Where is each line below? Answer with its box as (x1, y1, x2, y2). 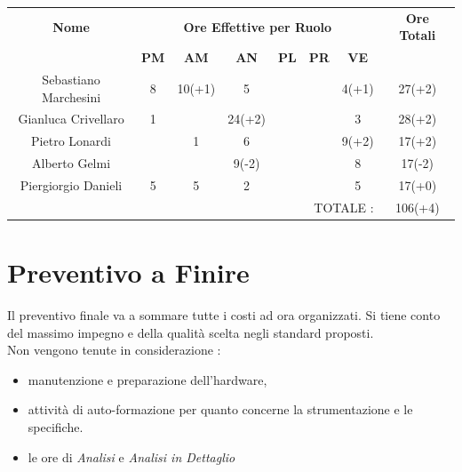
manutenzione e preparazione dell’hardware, (28, 370, 267, 388)
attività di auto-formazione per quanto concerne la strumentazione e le (28, 400, 413, 419)
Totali (399, 26, 436, 44)
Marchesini (41, 87, 101, 106)
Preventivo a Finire (7, 254, 250, 291)
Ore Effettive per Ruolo (183, 17, 332, 36)
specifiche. (28, 418, 84, 436)
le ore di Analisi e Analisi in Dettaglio (28, 447, 235, 466)
